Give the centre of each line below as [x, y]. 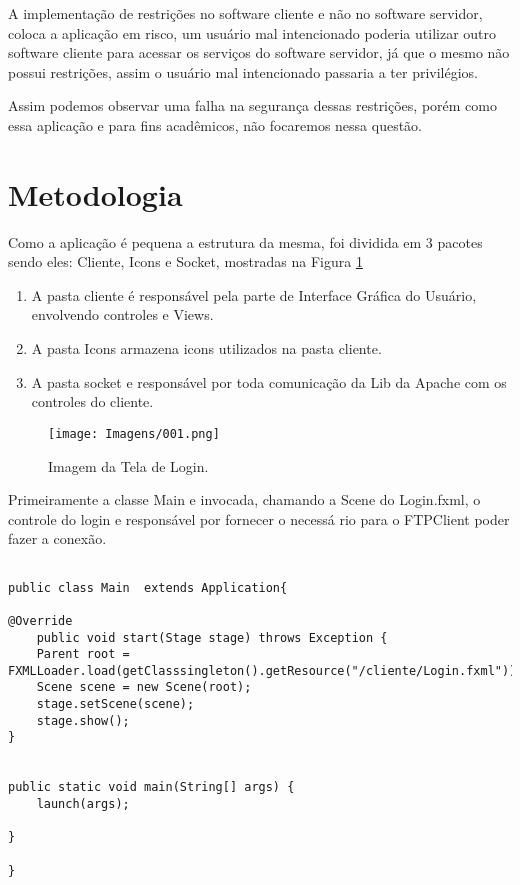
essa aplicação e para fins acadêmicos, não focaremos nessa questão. [215, 124]
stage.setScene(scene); [115, 704]
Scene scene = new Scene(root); [144, 687]
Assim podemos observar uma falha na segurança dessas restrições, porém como [252, 105]
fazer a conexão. [57, 538]
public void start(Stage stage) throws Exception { [212, 637]
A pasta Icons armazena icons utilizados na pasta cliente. [206, 348]
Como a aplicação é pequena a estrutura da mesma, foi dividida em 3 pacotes [245, 241]
